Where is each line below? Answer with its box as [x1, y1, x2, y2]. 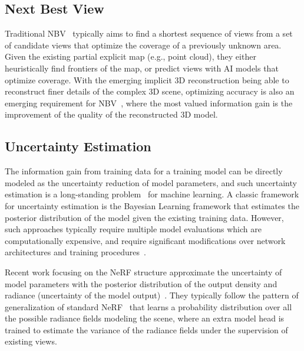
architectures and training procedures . [5, 246, 146, 258]
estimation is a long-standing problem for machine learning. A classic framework [5, 188, 299, 200]
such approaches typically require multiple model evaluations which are [5, 223, 262, 235]
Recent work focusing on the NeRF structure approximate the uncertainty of [5, 265, 282, 278]
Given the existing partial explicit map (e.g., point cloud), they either [5, 50, 256, 63]
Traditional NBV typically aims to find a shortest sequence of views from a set [5, 27, 293, 40]
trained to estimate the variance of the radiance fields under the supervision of [5, 323, 288, 336]
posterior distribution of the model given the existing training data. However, [5, 211, 284, 223]
